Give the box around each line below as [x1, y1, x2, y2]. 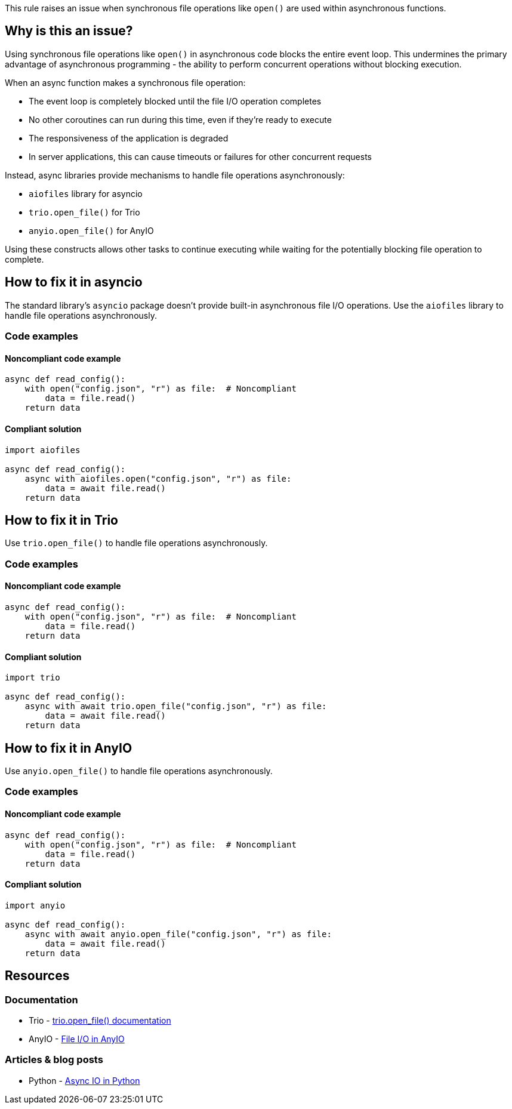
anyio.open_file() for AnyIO [29, 225, 154, 236]
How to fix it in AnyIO [5, 740, 132, 756]
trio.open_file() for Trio [29, 207, 140, 217]
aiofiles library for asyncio [29, 188, 143, 199]
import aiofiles [5, 445, 81, 455]
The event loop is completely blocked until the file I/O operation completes [29, 96, 322, 106]
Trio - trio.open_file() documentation [29, 1015, 171, 1026]
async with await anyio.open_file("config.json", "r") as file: [24, 929, 332, 939]
